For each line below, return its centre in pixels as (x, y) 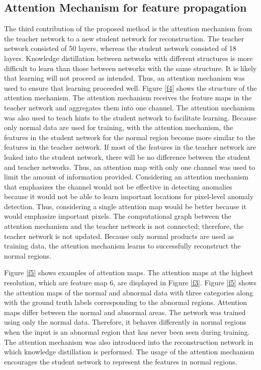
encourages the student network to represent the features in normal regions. (121, 361)
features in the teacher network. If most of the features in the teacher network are (130, 147)
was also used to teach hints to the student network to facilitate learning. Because (130, 117)
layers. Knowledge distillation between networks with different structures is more (128, 58)
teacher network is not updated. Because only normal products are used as (119, 236)
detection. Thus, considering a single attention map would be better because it (125, 206)
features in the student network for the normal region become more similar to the (130, 137)
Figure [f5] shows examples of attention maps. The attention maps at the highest (129, 272)
